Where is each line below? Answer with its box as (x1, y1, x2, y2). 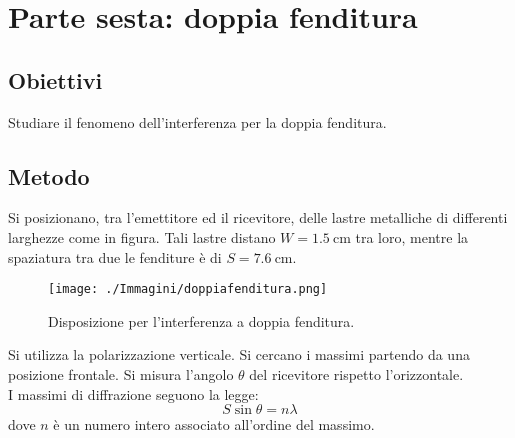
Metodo (8, 160, 90, 191)
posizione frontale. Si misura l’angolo (8, 364, 234, 384)
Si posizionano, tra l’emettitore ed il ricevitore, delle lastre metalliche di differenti (8, 207, 508, 228)
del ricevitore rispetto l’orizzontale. (249, 364, 464, 384)
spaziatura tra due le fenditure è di (8, 246, 222, 267)
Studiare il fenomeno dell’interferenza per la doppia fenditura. (8, 111, 387, 132)
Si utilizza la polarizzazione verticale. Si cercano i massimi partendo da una (8, 344, 470, 365)
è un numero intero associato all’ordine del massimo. (53, 414, 375, 435)
